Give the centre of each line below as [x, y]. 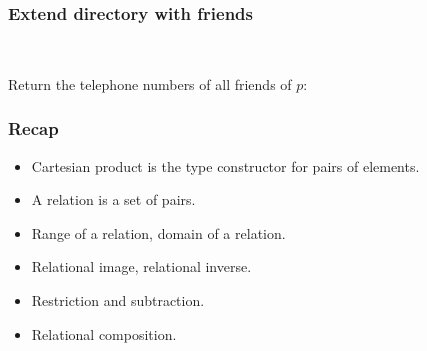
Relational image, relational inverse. [141, 266]
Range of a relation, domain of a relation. [158, 232]
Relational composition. [104, 333]
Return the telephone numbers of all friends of [150, 83]
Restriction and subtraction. [118, 300]
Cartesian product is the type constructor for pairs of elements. [225, 165]
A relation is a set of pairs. [113, 199]
